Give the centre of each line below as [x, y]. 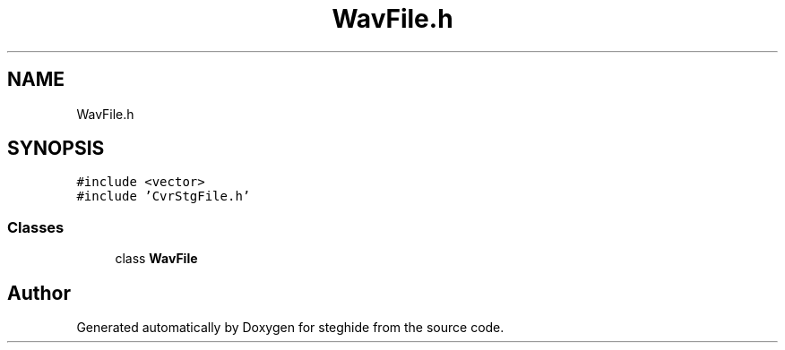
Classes [36, 227]
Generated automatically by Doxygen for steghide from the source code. [290, 328]
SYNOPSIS [56, 149]
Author [39, 293]
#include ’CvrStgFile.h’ [164, 196]
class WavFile [156, 259]
